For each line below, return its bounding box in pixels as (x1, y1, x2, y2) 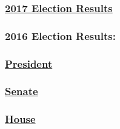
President (5, 56, 53, 71)
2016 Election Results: (5, 28, 116, 43)
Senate (5, 84, 38, 99)
